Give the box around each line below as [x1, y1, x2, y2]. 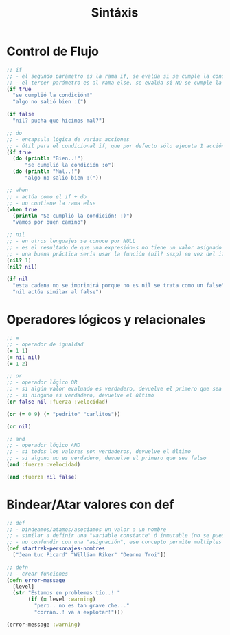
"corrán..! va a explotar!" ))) [34, 609, 124, 616]
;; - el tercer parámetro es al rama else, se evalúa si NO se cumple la [6, 79, 222, 86]
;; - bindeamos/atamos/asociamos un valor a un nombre [6, 525, 167, 533]
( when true [6, 206, 38, 213]
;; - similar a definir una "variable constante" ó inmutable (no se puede [6, 532, 228, 539]
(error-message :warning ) [6, 621, 80, 628]
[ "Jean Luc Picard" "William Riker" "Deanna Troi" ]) [12, 552, 167, 559]
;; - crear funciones [6, 570, 69, 577]
